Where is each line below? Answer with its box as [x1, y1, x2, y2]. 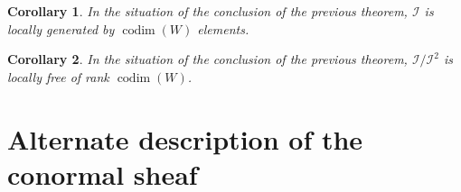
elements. [197, 19, 249, 38]
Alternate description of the [7, 120, 363, 157]
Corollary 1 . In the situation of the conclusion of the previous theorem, [7, 2, 408, 20]
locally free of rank [7, 67, 109, 86]
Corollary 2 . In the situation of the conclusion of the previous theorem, [7, 50, 408, 69]
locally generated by [7, 19, 115, 38]
